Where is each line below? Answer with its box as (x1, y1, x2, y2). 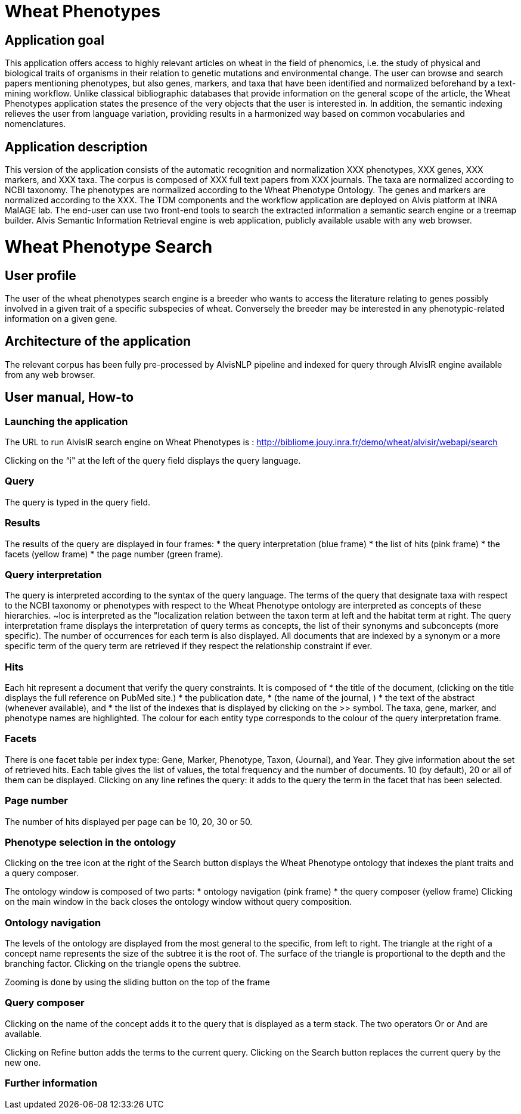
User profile (5, 268, 76, 283)
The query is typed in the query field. (5, 497, 151, 507)
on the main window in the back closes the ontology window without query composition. (5, 896, 352, 907)
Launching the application (5, 415, 128, 427)
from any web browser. (5, 369, 95, 380)
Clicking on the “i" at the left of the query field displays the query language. (5, 455, 301, 466)
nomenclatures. (5, 119, 66, 129)
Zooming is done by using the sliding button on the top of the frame (5, 977, 270, 987)
